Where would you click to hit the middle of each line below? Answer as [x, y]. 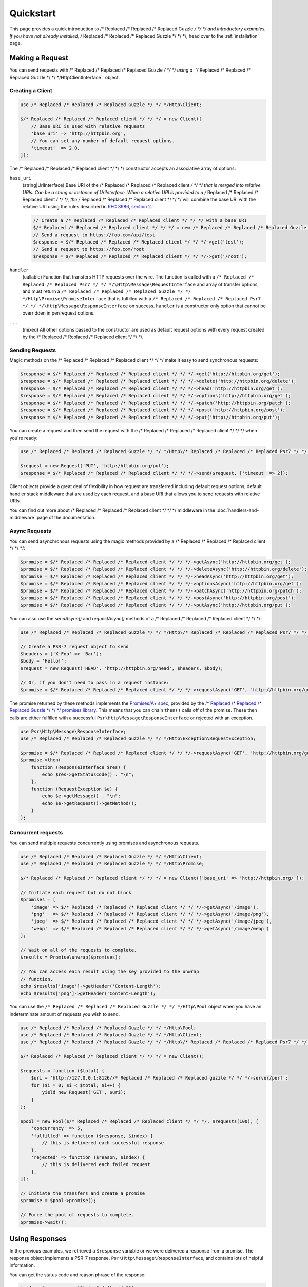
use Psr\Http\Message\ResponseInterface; [73, 731]
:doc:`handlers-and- [238, 510]
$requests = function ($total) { [62, 1071]
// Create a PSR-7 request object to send [74, 647]
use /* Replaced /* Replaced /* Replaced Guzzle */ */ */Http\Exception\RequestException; [138, 738]
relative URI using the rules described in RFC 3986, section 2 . [87, 206]
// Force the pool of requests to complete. [77, 1215]
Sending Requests [33, 350]
